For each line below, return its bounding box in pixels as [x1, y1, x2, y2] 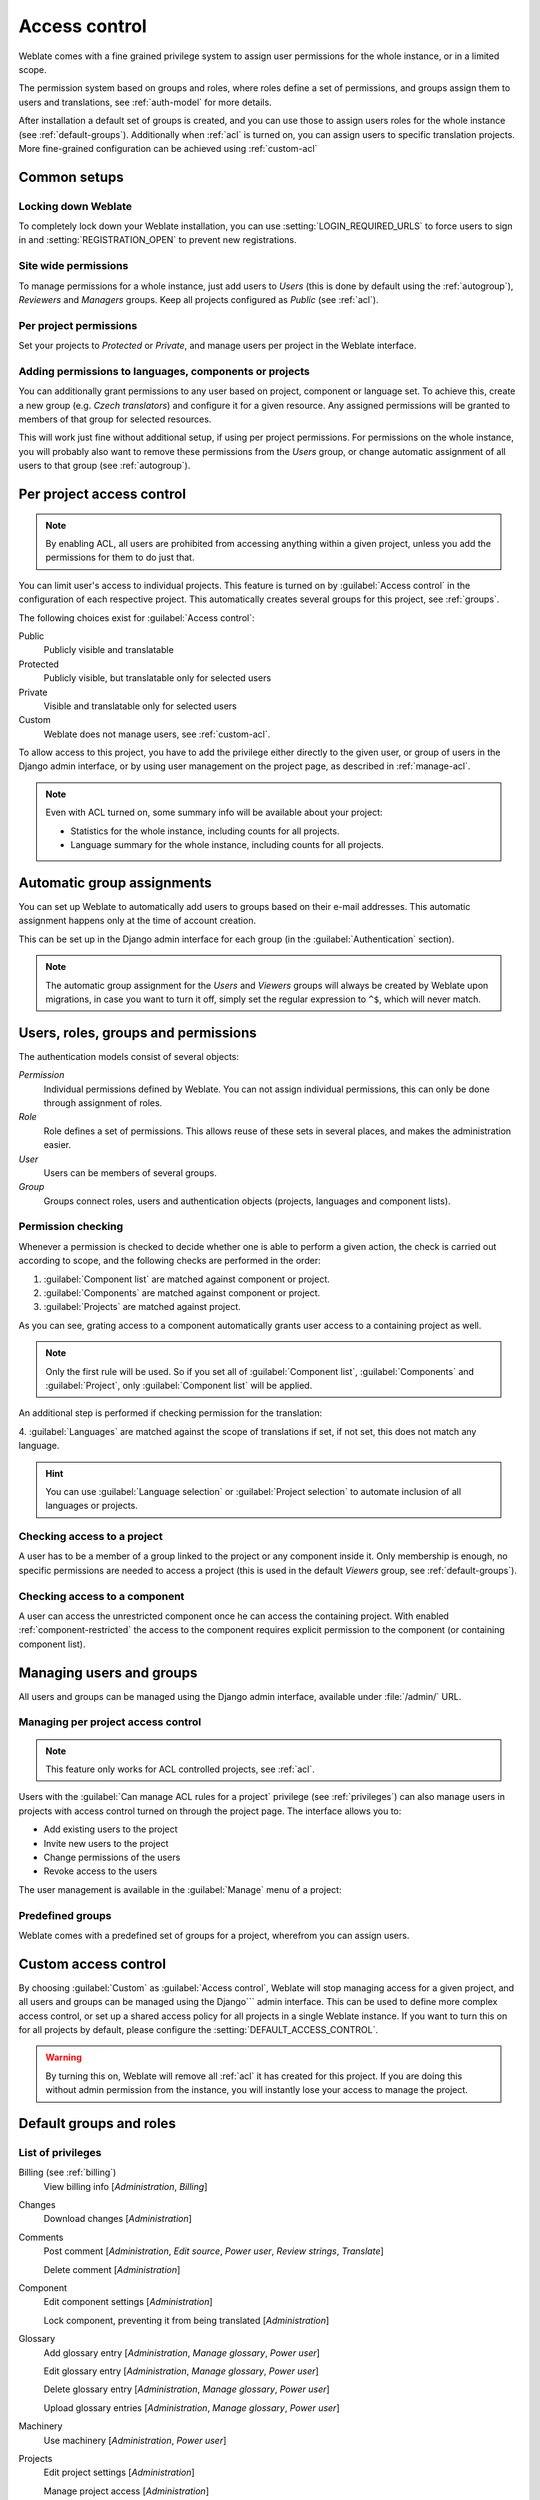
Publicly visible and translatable [43, 644, 174, 656]
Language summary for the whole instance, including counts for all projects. [70, 839, 384, 851]
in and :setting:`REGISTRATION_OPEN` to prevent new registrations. [18, 234, 297, 246]
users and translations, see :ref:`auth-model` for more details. [18, 96, 272, 108]
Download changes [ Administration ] [43, 2213, 192, 2225]
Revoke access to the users [43, 1865, 158, 1877]
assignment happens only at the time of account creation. [18, 915, 257, 927]
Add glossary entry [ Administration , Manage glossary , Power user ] [43, 2346, 320, 2359]
